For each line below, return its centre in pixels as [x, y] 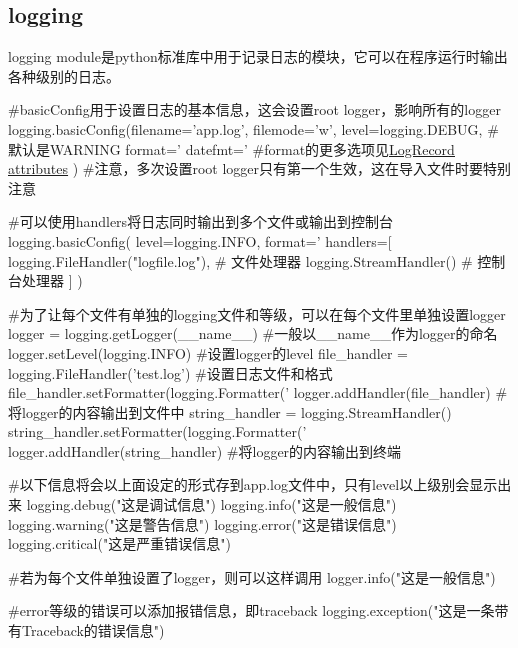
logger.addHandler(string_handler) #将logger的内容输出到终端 [205, 450]
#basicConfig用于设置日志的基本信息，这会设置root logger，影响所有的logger [254, 109]
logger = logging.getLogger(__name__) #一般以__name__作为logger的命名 [253, 333]
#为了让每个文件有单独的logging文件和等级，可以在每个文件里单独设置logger [257, 313]
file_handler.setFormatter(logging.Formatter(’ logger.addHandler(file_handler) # [258, 392]
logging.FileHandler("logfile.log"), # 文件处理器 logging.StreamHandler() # [240, 260]
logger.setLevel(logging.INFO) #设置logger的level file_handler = [208, 352]
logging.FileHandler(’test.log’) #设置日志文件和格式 [170, 372]
